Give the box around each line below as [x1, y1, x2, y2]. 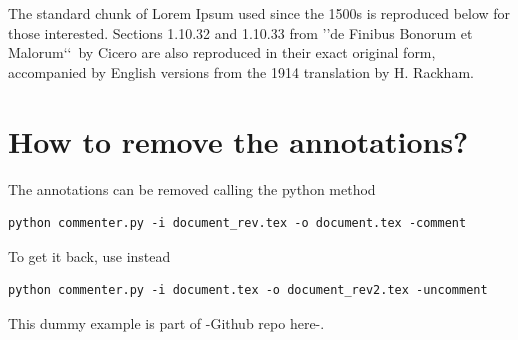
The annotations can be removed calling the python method [8, 178, 376, 199]
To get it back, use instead [8, 245, 171, 266]
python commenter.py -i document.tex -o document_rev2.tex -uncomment [8, 283, 488, 298]
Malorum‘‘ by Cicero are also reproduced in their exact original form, [8, 42, 436, 63]
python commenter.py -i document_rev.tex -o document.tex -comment [8, 216, 467, 231]
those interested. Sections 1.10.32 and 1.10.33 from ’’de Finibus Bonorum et [8, 22, 473, 43]
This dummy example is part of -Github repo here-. [8, 312, 325, 333]
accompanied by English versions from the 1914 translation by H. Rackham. [8, 61, 474, 82]
